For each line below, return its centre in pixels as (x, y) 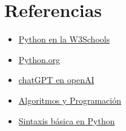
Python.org (39, 59)
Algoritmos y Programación (70, 100)
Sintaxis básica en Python (67, 120)
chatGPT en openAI (56, 80)
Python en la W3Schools (64, 39)
